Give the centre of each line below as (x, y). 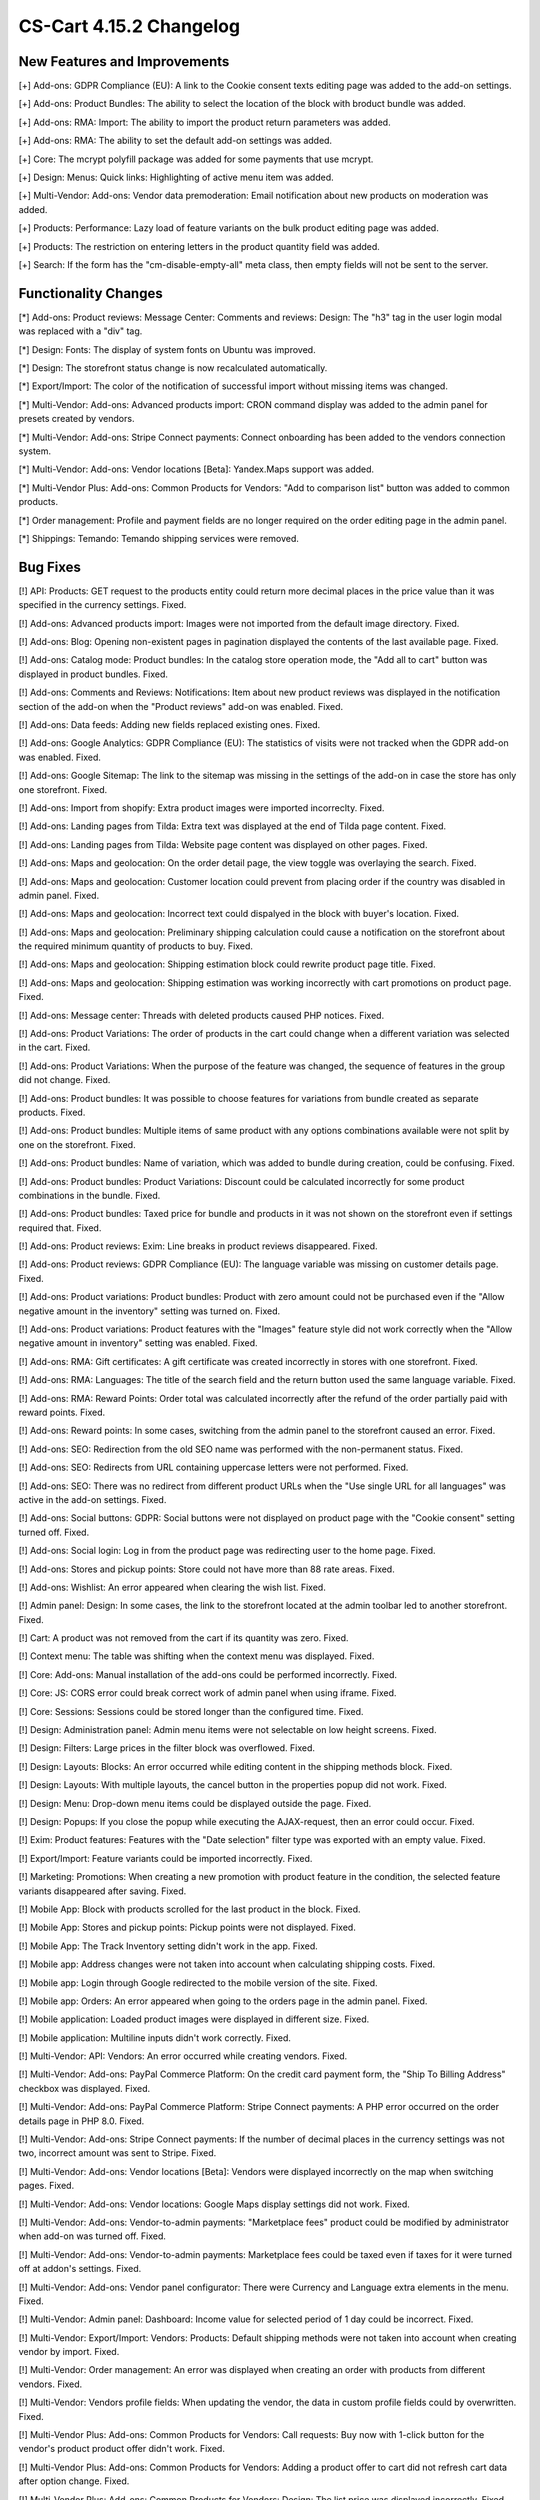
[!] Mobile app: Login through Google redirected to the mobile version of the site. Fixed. (198, 1982)
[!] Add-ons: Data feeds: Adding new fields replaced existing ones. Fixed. (169, 724)
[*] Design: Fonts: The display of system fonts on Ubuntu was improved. (167, 349)
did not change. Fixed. (64, 1080)
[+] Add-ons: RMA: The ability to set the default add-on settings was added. (175, 141)
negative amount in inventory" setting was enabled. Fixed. (138, 1343)
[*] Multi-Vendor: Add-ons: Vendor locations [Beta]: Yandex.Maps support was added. (196, 469)
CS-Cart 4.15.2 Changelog (129, 26)
